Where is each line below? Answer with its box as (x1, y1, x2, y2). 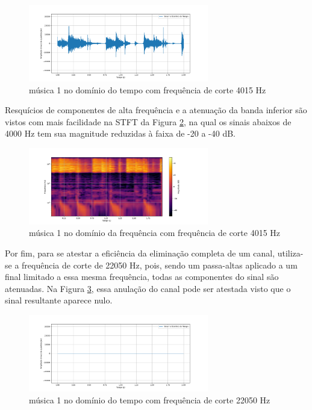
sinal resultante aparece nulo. (5, 294, 113, 306)
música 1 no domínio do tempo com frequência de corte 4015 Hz (29, 83, 266, 96)
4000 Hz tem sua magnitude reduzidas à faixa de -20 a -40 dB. (5, 127, 236, 140)
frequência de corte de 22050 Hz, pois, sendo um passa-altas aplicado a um (22, 258, 298, 271)
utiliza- (277, 247, 304, 259)
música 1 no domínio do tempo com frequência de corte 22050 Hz (29, 393, 270, 406)
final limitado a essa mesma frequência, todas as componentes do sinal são (5, 270, 279, 283)
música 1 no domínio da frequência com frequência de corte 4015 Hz (29, 226, 281, 239)
